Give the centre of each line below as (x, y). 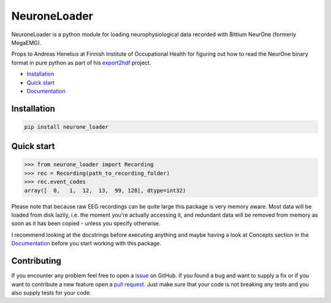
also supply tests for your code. (51, 293)
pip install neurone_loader (66, 127)
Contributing (36, 261)
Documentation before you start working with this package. (86, 244)
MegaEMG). (26, 42)
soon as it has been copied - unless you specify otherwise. (86, 223)
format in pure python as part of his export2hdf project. (81, 63)
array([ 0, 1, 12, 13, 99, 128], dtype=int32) (105, 190)
